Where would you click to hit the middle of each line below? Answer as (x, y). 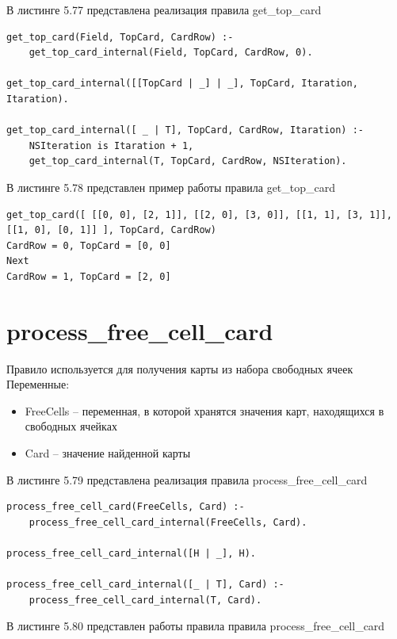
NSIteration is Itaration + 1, (111, 145)
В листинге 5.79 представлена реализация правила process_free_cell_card (187, 479)
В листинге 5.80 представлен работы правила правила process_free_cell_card (196, 626)
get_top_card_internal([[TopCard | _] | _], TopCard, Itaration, (182, 84)
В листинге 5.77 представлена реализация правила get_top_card (164, 10)
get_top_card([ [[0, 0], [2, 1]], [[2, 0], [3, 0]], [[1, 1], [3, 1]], (199, 214)
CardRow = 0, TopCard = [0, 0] (89, 245)
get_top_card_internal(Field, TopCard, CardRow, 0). (171, 53)
